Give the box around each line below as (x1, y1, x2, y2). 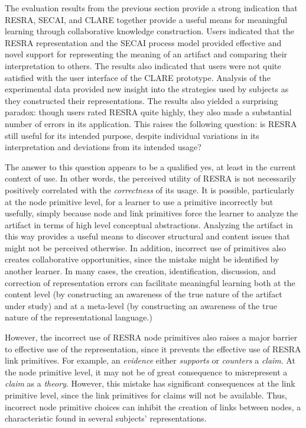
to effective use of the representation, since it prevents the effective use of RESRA (5, 342, 301, 355)
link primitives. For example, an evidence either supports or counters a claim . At (5, 354, 295, 367)
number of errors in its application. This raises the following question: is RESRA (5, 117, 297, 129)
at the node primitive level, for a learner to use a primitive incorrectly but (5, 195, 274, 207)
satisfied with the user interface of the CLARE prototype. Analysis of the (5, 71, 271, 83)
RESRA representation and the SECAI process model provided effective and (5, 36, 282, 48)
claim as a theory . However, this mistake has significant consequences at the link (5, 377, 295, 390)
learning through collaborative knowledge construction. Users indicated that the (5, 25, 294, 37)
